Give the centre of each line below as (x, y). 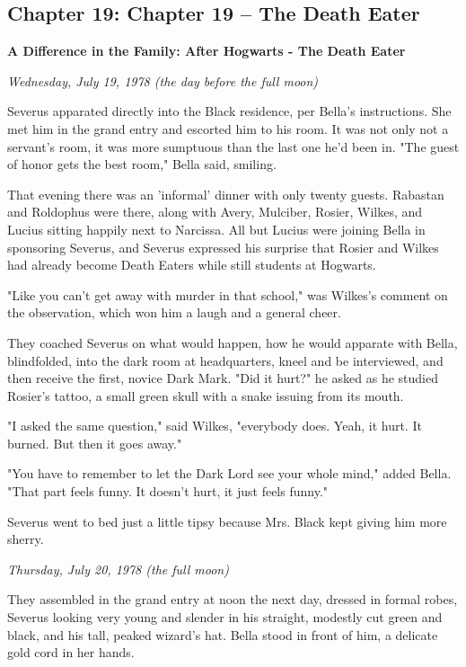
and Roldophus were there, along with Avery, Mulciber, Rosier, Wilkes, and (215, 212)
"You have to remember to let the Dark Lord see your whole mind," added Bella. (229, 473)
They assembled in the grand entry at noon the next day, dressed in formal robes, (233, 599)
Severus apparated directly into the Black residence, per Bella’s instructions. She (229, 111)
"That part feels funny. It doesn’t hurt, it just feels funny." (168, 491)
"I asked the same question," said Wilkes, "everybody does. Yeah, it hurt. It (215, 426)
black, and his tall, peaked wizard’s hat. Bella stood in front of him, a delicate (223, 634)
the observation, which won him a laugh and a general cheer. (174, 312)
